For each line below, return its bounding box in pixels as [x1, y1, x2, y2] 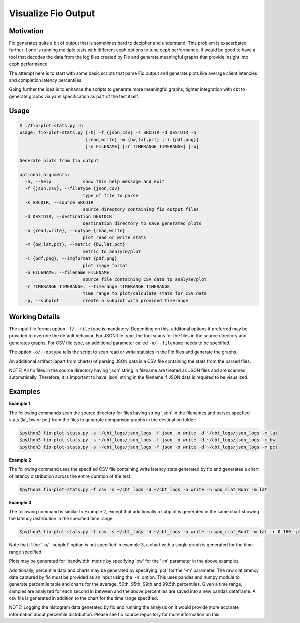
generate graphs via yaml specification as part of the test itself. [9, 93, 139, 99]
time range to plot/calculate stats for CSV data [82, 291, 207, 296]
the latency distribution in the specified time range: [9, 516, 114, 522]
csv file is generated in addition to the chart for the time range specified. [9, 595, 158, 601]
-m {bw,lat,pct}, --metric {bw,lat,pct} [25, 242, 125, 247]
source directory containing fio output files [82, 207, 199, 212]
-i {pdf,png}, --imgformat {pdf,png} [25, 256, 117, 261]
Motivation [9, 27, 44, 35]
